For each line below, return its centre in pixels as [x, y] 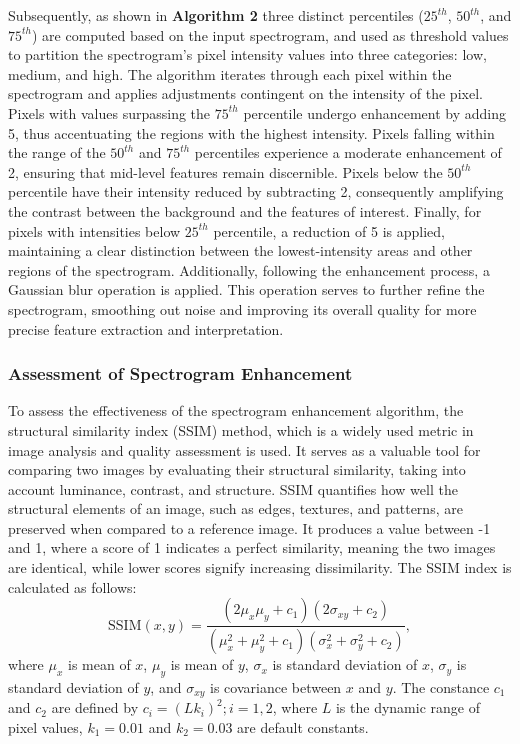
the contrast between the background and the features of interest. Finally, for [245, 210]
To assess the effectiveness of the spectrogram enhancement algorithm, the [236, 410]
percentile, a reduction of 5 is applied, [329, 230]
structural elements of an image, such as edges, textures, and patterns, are [235, 508]
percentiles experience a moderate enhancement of [348, 152]
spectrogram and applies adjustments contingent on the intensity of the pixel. [245, 93]
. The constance [441, 686]
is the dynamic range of [407, 707]
